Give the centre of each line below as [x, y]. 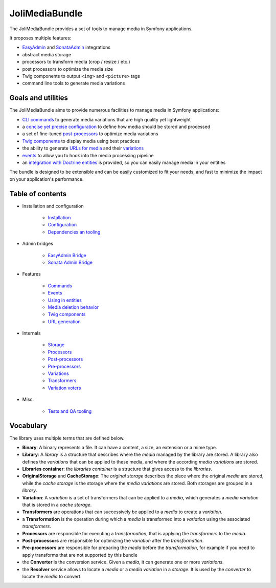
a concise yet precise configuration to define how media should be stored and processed [116, 127]
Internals [31, 333]
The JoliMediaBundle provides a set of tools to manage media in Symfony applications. [101, 29]
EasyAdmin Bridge [67, 255]
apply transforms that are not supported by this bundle [80, 555]
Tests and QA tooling [70, 411]
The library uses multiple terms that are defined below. [67, 438]
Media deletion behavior [73, 307]
